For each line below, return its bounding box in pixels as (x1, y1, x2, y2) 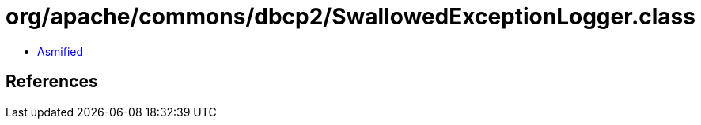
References (6, 72, 98, 92)
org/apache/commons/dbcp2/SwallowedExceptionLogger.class (6, 3, 695, 30)
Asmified (37, 44, 84, 58)
